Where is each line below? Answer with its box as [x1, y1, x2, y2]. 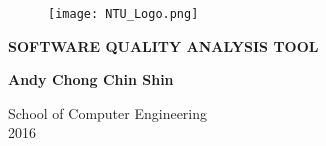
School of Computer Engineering [8, 102, 208, 123]
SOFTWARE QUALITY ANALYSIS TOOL [8, 35, 319, 56]
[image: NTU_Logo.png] [48, 7, 199, 21]
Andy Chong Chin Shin [8, 69, 174, 90]
